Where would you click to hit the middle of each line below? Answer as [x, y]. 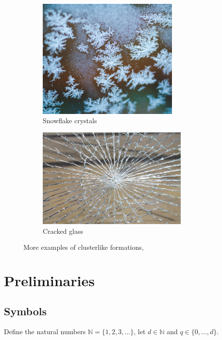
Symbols [26, 311]
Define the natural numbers [45, 332]
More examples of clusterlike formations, [84, 247]
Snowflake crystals [70, 121]
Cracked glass [63, 231]
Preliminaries [49, 280]
